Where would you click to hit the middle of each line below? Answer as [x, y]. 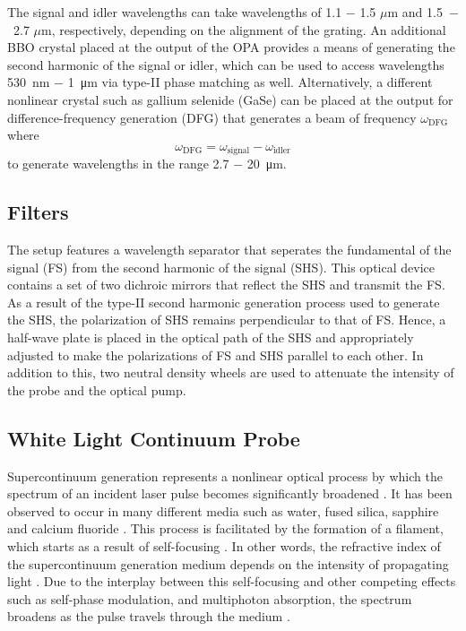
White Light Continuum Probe [154, 438]
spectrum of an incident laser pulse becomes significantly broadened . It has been [230, 493]
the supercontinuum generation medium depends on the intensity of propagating [228, 563]
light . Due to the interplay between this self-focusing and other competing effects [232, 581]
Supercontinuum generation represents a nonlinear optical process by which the [225, 475]
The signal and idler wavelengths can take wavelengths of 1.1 [175, 12]
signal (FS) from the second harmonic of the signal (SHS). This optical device [221, 267]
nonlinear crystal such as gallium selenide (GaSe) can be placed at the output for [230, 99]
